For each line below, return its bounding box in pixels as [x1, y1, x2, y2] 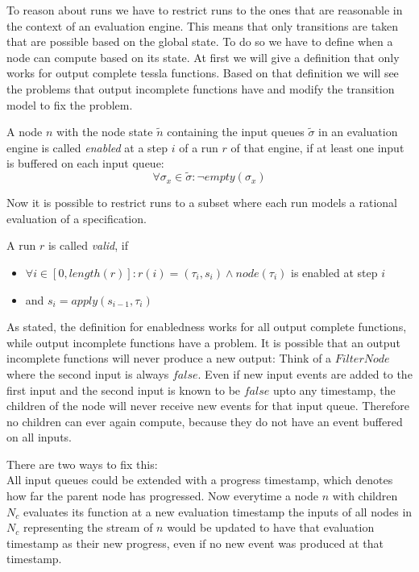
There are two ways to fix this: [6, 455, 158, 472]
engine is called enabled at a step [6, 139, 168, 155]
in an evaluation [318, 123, 398, 140]
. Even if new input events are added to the [197, 365, 413, 382]
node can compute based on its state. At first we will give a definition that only [6, 48, 400, 65]
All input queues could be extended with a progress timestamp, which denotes [6, 471, 393, 488]
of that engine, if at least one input [230, 139, 404, 155]
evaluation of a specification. [6, 209, 147, 226]
